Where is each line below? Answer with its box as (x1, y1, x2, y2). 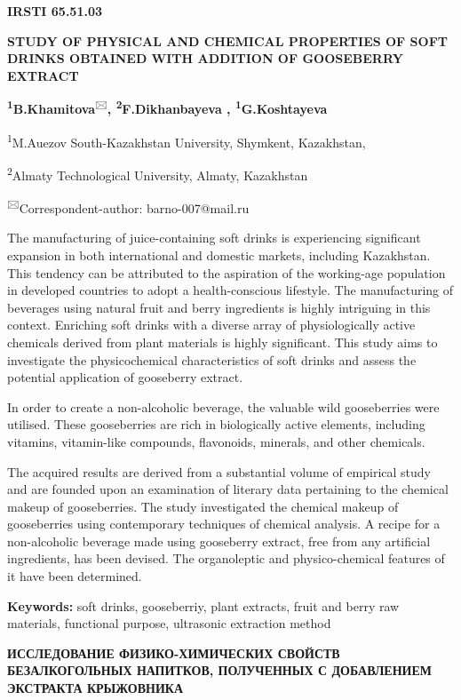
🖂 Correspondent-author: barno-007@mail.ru (7, 196, 250, 217)
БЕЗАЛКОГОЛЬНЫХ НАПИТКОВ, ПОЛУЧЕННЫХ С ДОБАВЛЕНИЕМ (7, 661, 433, 680)
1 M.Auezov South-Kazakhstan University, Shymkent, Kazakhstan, (7, 130, 366, 151)
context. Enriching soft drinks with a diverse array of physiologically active (7, 315, 416, 334)
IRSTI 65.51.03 (7, 2, 103, 20)
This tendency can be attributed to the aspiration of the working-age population (7, 263, 446, 282)
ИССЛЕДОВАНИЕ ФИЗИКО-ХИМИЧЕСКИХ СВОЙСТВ (7, 643, 340, 662)
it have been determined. (7, 567, 142, 585)
